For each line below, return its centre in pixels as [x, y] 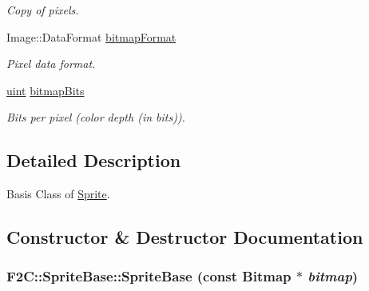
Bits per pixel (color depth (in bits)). [96, 117]
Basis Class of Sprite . [58, 194]
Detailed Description [94, 160]
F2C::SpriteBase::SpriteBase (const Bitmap [149, 276]
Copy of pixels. [43, 10]
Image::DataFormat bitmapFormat [91, 36]
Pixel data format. [51, 64]
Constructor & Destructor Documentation [185, 237]
